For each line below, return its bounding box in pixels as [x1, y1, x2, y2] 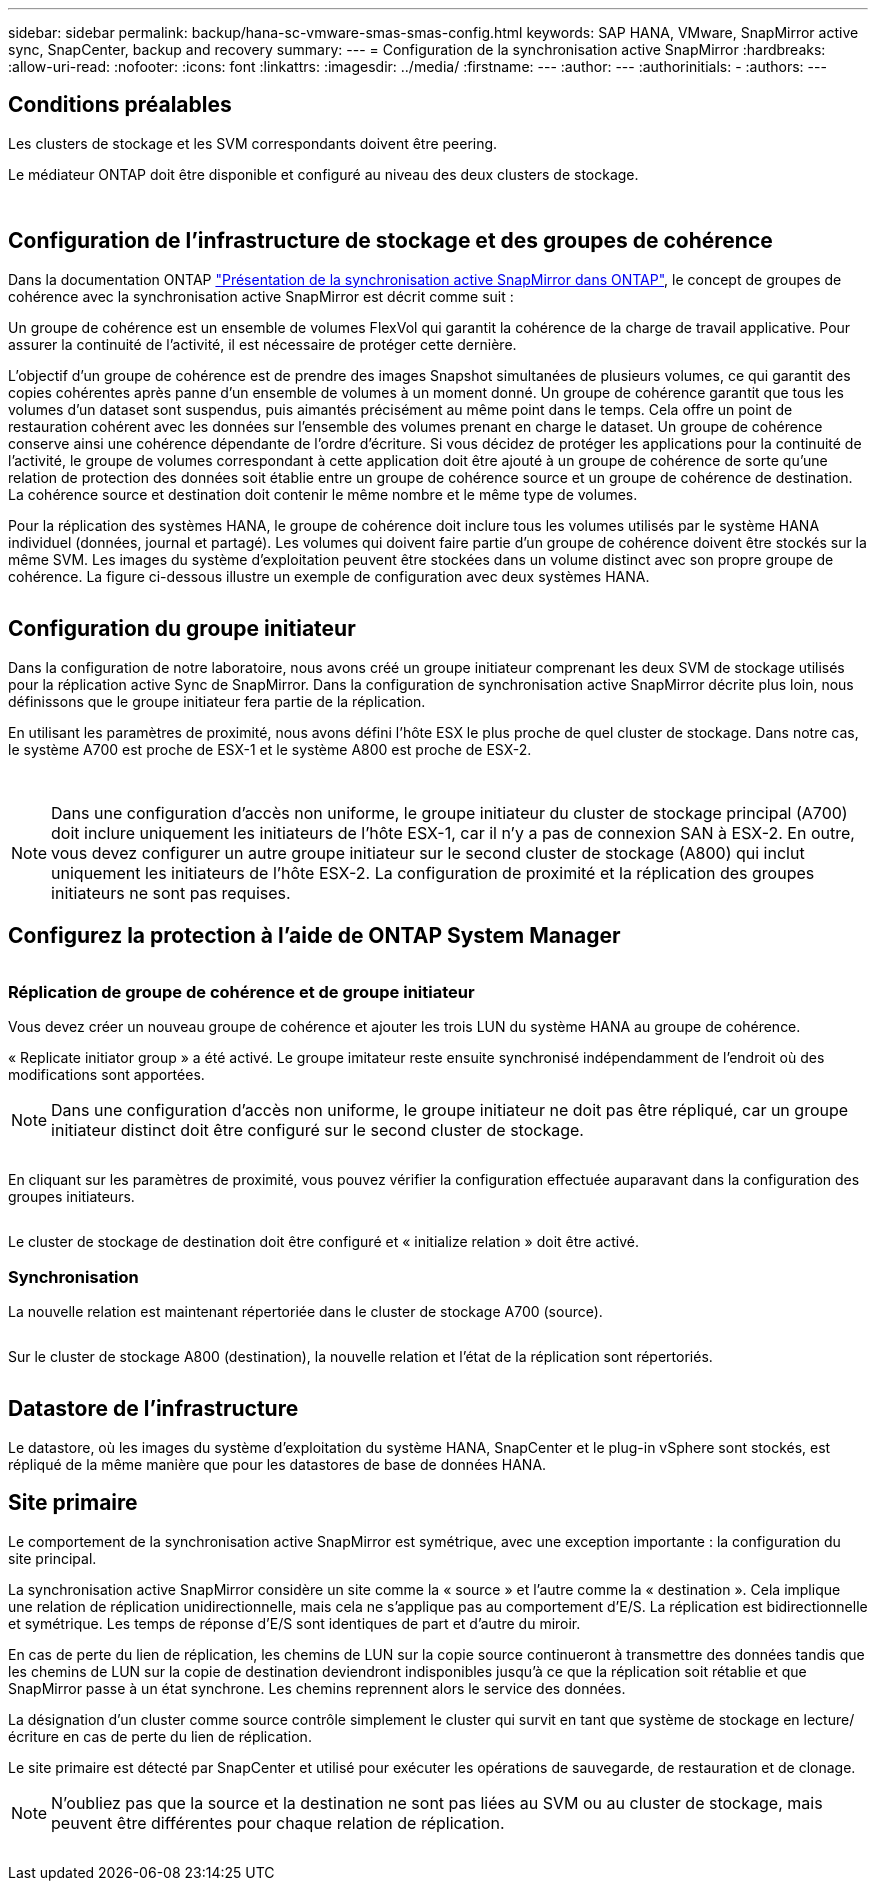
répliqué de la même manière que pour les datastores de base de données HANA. [8, 1455, 547, 1473]
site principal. [8, 1549, 97, 1567]
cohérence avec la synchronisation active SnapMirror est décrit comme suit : [8, 287, 514, 305]
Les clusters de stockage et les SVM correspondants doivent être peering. [8, 134, 498, 152]
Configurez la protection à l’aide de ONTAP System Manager [8, 922, 621, 948]
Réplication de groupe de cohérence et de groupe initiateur [8, 981, 475, 1002]
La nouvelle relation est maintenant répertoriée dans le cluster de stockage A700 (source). [8, 1302, 603, 1320]
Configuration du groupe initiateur [8, 616, 356, 642]
